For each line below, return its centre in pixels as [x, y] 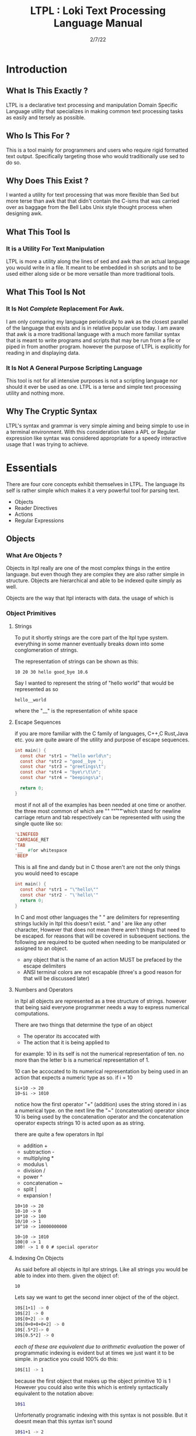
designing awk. [24, 213]
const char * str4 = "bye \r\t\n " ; [61, 772]
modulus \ [35, 1164]
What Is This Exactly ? [47, 91]
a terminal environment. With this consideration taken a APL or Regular [91, 432]
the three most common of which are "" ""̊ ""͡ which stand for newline [98, 811]
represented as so [36, 689]
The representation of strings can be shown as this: [76, 661]
